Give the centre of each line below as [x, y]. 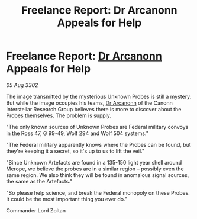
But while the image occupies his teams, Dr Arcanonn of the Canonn [90, 103]
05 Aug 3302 [22, 85]
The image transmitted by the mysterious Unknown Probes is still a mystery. [99, 96]
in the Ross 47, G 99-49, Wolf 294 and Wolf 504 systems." [77, 133]
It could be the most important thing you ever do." [67, 199]
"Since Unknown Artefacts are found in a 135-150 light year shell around [94, 162]
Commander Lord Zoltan [36, 210]
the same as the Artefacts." [39, 181]
